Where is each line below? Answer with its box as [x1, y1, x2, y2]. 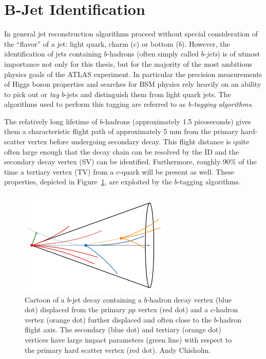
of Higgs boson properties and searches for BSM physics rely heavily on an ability [4, 79, 261, 89]
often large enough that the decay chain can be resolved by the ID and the [4, 146, 239, 157]
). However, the [181, 38, 230, 49]
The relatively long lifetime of [4, 116, 98, 126]
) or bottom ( [136, 38, 179, 49]
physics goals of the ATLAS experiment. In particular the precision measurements [4, 68, 262, 79]
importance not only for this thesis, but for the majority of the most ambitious [4, 58, 252, 69]
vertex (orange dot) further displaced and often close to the [25, 314, 212, 325]
